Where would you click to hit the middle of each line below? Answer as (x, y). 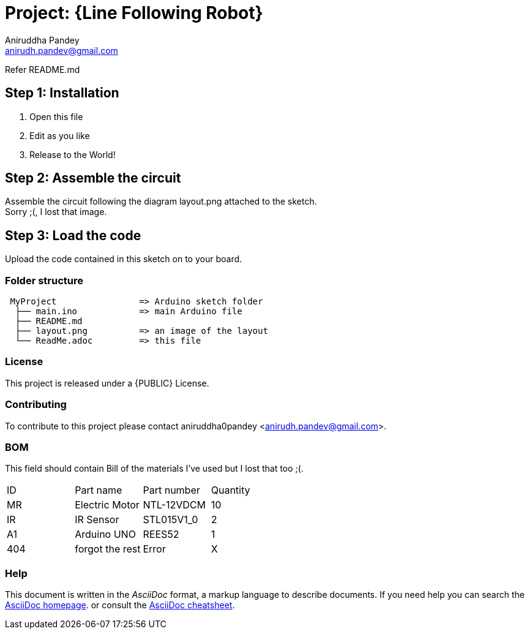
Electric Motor (107, 505)
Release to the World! (73, 154)
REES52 (161, 534)
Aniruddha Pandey (42, 40)
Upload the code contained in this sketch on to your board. (124, 259)
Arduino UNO (105, 534)
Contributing (36, 405)
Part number (171, 490)
